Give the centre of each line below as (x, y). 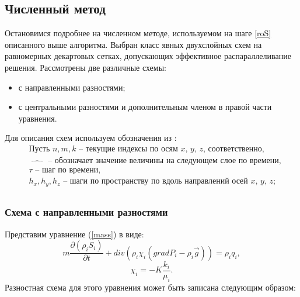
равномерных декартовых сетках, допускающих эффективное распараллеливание (148, 56)
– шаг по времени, (68, 170)
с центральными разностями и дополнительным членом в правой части (145, 107)
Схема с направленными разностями (86, 212)
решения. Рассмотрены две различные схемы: (86, 67)
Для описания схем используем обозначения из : (91, 138)
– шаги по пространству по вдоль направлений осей (156, 182)
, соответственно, (234, 149)
